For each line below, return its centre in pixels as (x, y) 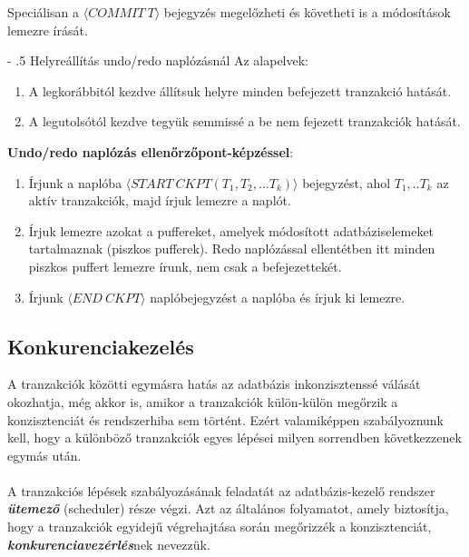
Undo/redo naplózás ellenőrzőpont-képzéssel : (151, 151)
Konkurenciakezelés (101, 346)
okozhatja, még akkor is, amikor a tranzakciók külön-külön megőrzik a (203, 401)
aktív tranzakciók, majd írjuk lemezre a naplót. (160, 200)
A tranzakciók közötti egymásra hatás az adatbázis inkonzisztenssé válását (214, 384)
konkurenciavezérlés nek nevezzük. (109, 544)
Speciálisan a (44, 12)
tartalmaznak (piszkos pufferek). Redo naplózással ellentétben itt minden (232, 249)
